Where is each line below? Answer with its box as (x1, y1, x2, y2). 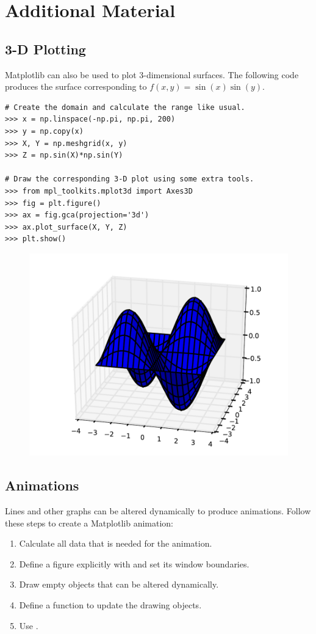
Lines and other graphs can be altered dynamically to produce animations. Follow (5, 504, 311, 517)
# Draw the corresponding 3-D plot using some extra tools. (5, 175, 254, 184)
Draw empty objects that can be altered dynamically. (19, 578, 219, 591)
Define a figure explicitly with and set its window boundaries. (19, 557, 250, 570)
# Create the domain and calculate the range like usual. (5, 103, 245, 112)
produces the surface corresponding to (5, 80, 147, 93)
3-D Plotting (5, 39, 86, 58)
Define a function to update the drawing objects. (19, 598, 202, 611)
